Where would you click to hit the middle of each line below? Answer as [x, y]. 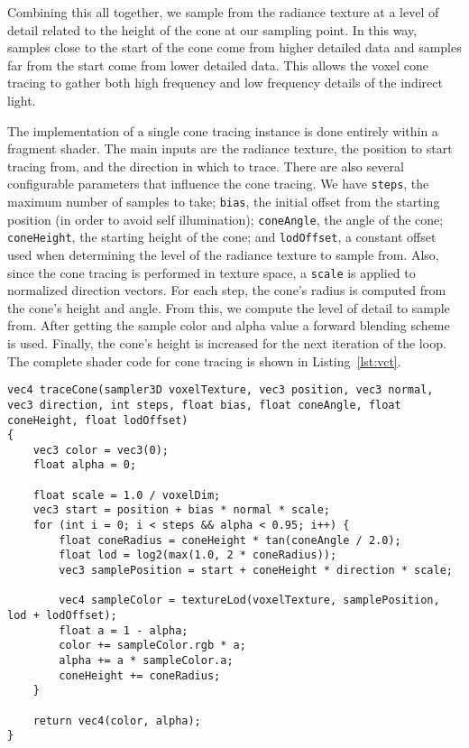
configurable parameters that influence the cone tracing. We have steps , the [218, 184]
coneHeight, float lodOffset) [98, 420]
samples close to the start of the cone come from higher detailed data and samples [234, 47]
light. [22, 100]
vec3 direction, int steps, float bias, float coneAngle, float [204, 405]
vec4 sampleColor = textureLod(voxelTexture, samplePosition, [249, 600]
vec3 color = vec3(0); [101, 450]
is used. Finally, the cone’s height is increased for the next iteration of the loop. [227, 343]
